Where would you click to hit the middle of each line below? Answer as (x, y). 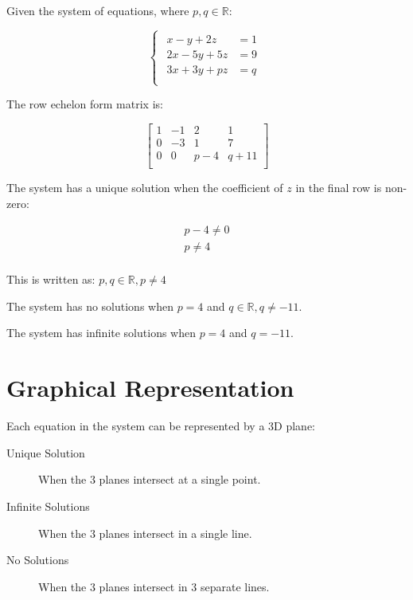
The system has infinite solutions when (101, 333)
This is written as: (51, 279)
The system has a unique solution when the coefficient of (145, 187)
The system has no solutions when (90, 306)
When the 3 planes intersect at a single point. (150, 479)
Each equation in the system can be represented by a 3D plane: (161, 426)
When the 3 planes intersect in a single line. (145, 533)
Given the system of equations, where (98, 10)
